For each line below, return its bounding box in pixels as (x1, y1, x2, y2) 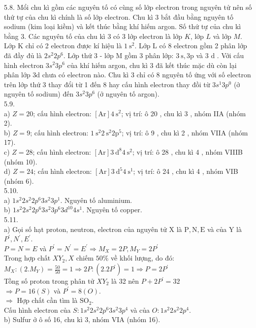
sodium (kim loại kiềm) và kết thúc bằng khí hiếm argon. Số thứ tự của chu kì (4, 21, 241, 32)
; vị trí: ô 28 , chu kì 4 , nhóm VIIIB (132, 146, 243, 157)
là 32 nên (111, 276, 139, 286)
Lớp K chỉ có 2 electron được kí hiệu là (4, 40, 122, 51)
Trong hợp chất (4, 253, 51, 263)
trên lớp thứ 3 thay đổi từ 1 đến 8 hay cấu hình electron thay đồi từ (4, 79, 210, 89)
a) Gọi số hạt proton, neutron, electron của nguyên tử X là (4, 224, 182, 234)
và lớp (213, 31, 231, 41)
